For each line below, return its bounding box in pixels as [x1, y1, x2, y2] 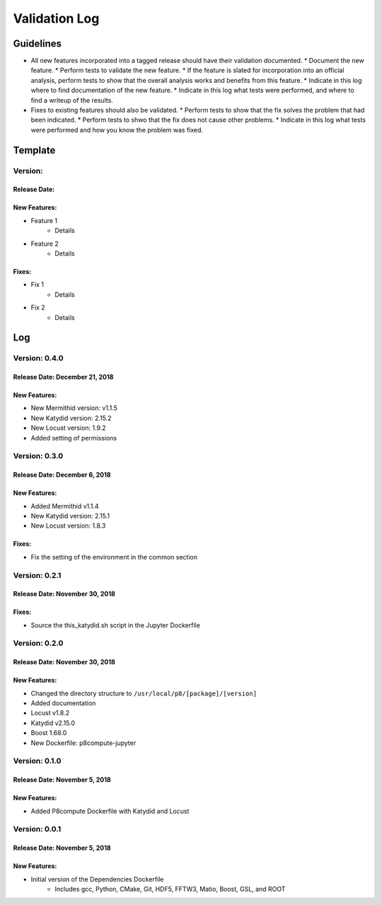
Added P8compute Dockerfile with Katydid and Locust [30, 807, 190, 815]
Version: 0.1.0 [13, 756, 62, 766]
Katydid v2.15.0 [30, 719, 76, 727]
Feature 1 [30, 216, 58, 224]
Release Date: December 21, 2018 [13, 372, 114, 382]
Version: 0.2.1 [13, 570, 62, 580]
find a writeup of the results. [30, 96, 113, 104]
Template [13, 144, 56, 156]
